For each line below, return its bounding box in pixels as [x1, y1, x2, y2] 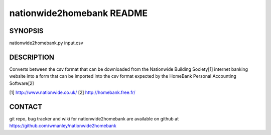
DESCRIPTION [9, 53, 55, 61]
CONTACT [9, 102, 43, 111]
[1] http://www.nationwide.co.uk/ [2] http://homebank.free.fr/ [9, 89, 135, 95]
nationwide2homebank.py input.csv [9, 40, 84, 46]
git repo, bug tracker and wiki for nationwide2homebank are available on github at [9, 116, 179, 122]
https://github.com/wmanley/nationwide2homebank [9, 123, 116, 129]
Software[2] [9, 80, 35, 86]
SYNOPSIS [9, 27, 44, 35]
